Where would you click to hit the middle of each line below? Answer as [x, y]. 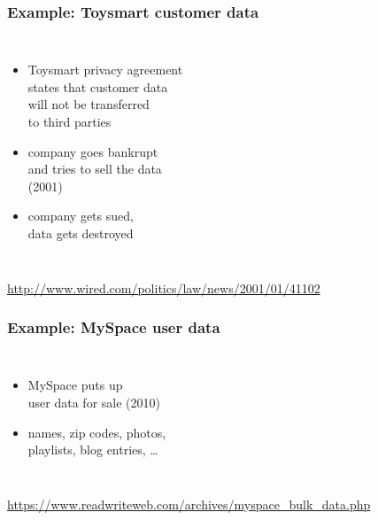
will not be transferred [89, 104]
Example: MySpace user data [114, 327]
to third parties [69, 121]
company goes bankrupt [93, 151]
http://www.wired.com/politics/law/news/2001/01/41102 [164, 287]
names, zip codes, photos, [97, 432]
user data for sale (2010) [94, 402]
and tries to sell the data [95, 169]
